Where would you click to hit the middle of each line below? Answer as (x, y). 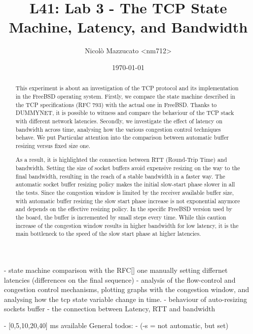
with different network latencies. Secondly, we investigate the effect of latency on (119, 121)
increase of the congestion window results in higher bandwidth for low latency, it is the (127, 225)
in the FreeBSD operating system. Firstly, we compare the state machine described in (125, 96)
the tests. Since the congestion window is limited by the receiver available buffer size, (125, 193)
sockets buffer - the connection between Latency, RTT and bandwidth (109, 309)
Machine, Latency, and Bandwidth (128, 27)
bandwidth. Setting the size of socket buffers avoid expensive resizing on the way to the (128, 168)
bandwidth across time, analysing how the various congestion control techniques (118, 129)
